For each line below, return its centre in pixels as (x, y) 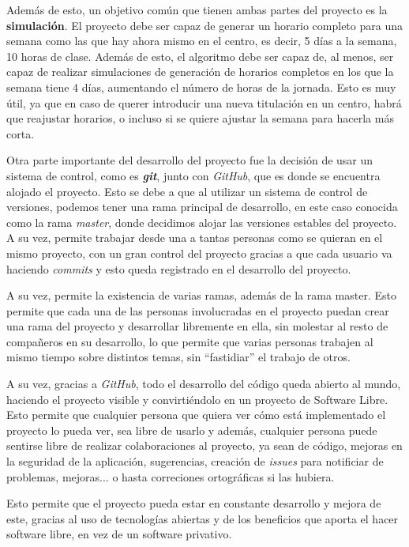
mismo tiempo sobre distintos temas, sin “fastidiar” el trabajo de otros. (178, 357)
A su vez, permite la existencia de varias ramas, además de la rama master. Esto (201, 295)
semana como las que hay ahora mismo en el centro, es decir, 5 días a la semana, (202, 41)
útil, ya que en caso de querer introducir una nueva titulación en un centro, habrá (204, 102)
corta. (21, 133)
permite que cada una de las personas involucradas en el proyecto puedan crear (198, 310)
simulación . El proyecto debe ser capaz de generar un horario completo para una (204, 25)
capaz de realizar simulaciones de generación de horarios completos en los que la (200, 72)
